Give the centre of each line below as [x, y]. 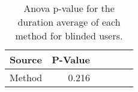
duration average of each [69, 22]
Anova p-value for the [69, 8]
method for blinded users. [69, 36]
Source [26, 59]
